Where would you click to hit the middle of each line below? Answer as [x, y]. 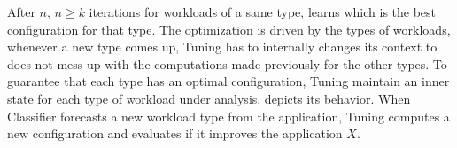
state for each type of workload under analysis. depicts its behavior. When [209, 98]
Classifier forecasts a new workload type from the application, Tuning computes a [228, 116]
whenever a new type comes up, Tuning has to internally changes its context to [222, 47]
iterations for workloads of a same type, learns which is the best [263, 12]
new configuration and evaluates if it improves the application [175, 133]
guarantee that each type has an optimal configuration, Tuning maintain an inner [228, 81]
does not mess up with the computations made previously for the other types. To [227, 63]
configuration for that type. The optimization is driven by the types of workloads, [229, 29]
